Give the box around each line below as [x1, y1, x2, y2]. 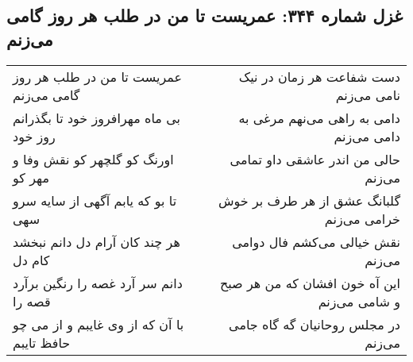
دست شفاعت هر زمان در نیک [238, 67, 400, 86]
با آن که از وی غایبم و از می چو [13, 314, 184, 333]
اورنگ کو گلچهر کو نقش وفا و [13, 149, 174, 168]
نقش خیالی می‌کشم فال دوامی [232, 232, 400, 251]
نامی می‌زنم [335, 85, 400, 104]
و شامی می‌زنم [318, 291, 400, 310]
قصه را [13, 291, 51, 310]
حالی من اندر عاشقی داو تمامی [230, 149, 400, 168]
